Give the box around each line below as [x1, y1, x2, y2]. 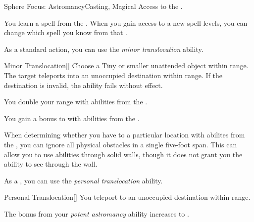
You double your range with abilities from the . [4, 96, 148, 107]
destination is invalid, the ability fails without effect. [4, 80, 163, 90]
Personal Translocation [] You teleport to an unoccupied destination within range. [4, 192, 251, 202]
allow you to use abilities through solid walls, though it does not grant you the [4, 149, 243, 159]
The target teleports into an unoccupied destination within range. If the [4, 70, 222, 80]
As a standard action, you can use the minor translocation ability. [4, 44, 203, 54]
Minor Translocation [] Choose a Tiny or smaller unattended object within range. [4, 60, 249, 71]
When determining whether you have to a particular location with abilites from [4, 130, 245, 140]
